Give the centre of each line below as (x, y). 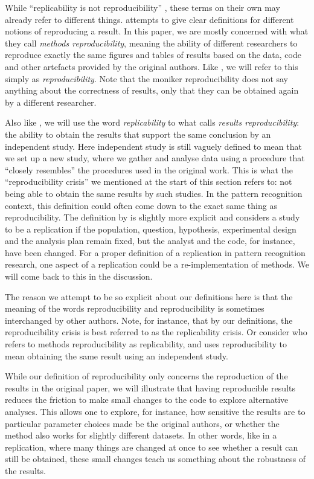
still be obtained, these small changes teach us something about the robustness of (155, 459)
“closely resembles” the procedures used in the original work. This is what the (149, 169)
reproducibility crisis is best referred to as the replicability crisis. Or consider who (156, 332)
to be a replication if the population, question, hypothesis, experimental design (151, 229)
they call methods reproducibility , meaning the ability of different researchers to (151, 43)
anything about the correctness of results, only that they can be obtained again (152, 90)
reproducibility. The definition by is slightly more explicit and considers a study (152, 217)
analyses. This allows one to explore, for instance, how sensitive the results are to (155, 411)
